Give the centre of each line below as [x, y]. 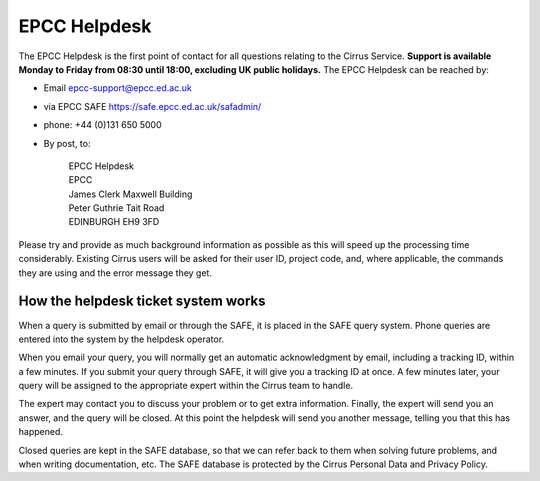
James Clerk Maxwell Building [130, 194]
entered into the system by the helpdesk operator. [121, 339]
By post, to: [67, 143]
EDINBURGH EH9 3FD [114, 222]
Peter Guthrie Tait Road [116, 208]
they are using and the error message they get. [115, 272]
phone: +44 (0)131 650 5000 [102, 125]
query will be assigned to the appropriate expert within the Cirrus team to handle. [186, 386]
